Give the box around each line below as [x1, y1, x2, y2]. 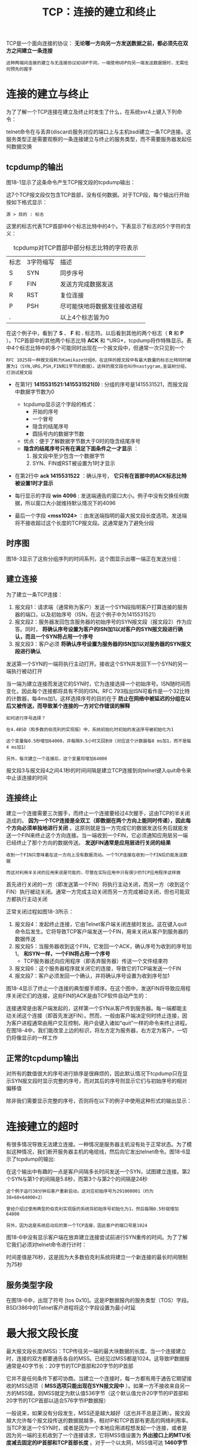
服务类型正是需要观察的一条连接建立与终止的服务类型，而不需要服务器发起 [6, 136, 187, 143]
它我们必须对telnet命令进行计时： [6, 1241, 87, 1248]
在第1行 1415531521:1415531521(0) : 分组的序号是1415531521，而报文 [14, 381, 183, 388]
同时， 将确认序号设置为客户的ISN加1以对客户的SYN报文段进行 [25, 625, 178, 632]
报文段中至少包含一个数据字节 [32, 452, 105, 459]
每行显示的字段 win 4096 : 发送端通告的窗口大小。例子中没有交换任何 [14, 492, 184, 499]
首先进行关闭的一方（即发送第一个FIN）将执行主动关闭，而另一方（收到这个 [6, 881, 190, 888]
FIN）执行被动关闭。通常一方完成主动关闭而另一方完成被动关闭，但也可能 [6, 888, 185, 896]
